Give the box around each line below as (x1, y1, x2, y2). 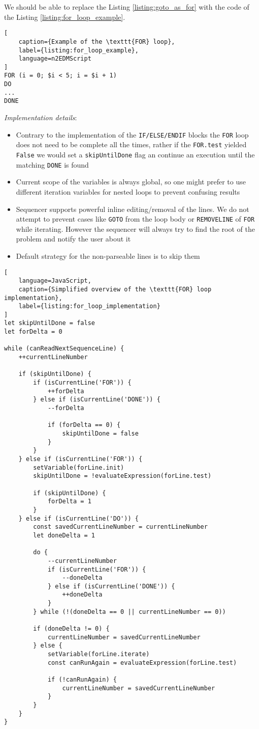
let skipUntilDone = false (4, 319, 95, 327)
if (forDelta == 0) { (47, 421, 121, 429)
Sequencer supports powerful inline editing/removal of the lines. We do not (16, 203, 249, 214)
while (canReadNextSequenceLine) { (4, 345, 124, 353)
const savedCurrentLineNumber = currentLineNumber (33, 523, 208, 531)
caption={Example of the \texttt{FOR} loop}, (18, 38, 175, 45)
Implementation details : (4, 112, 77, 123)
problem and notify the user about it (16, 233, 131, 244)
